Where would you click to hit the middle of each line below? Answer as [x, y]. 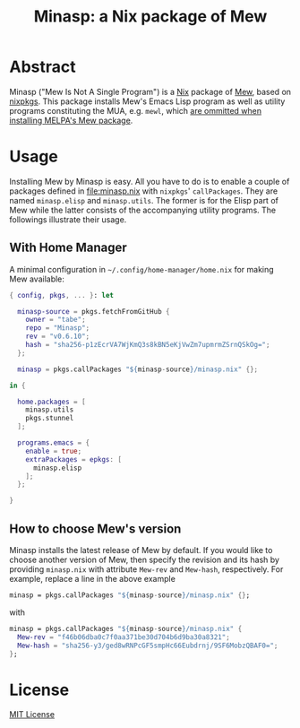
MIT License [32, 715]
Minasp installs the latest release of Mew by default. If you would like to [141, 550]
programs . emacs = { [54, 443]
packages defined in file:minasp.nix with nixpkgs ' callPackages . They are [144, 191]
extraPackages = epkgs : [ [74, 459]
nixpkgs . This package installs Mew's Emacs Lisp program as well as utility [147, 101]
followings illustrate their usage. [68, 219]
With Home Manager [68, 248]
